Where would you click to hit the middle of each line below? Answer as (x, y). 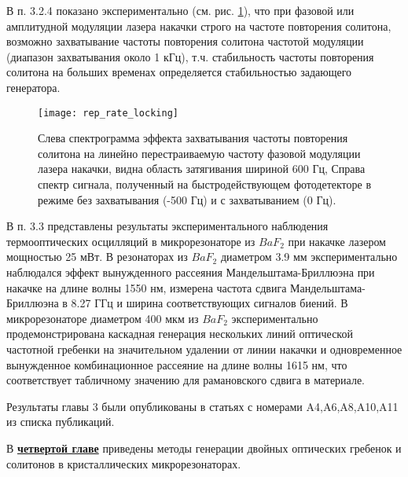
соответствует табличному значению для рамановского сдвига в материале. (186, 380)
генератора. (33, 87)
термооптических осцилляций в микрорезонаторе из (131, 241)
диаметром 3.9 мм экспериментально (309, 257)
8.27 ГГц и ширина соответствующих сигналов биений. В (210, 303)
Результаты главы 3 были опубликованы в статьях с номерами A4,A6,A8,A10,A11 (202, 406)
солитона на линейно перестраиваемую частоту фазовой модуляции (199, 153)
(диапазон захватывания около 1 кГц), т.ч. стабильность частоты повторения (190, 56)
